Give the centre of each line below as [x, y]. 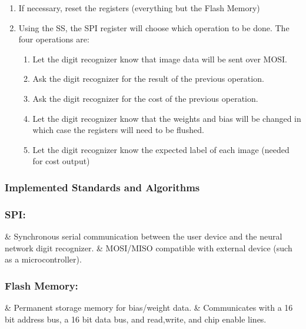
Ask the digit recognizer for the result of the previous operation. [148, 79]
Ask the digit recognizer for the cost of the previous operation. [145, 98]
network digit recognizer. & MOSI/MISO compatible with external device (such [149, 247]
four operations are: [54, 39]
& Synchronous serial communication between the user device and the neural [144, 236]
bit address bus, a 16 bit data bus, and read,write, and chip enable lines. [136, 319]
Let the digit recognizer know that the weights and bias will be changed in [167, 118]
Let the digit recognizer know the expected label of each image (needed [161, 149]
